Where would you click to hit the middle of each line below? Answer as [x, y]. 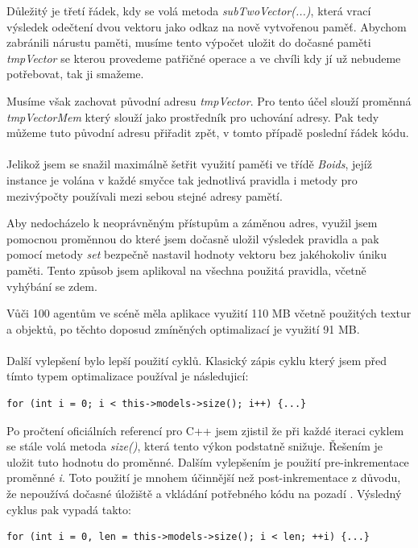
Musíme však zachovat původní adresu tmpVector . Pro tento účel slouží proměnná [209, 100]
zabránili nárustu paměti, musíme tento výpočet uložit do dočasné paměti [189, 42]
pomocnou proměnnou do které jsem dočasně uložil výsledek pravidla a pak [193, 238]
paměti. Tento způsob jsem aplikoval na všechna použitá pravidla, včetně [186, 270]
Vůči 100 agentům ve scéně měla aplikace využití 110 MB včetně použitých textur [209, 313]
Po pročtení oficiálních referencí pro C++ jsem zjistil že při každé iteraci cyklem [205, 430]
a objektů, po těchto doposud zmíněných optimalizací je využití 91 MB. [183, 328]
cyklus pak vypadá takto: [69, 509]
